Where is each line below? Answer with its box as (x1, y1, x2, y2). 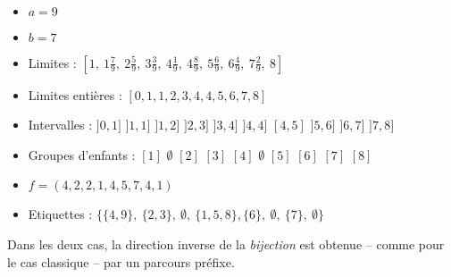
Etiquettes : (28, 205, 93, 223)
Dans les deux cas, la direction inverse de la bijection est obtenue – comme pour (7, 234, 445, 253)
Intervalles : (28, 115, 93, 134)
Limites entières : (28, 85, 122, 104)
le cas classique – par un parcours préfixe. (7, 252, 235, 271)
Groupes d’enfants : (28, 145, 136, 164)
